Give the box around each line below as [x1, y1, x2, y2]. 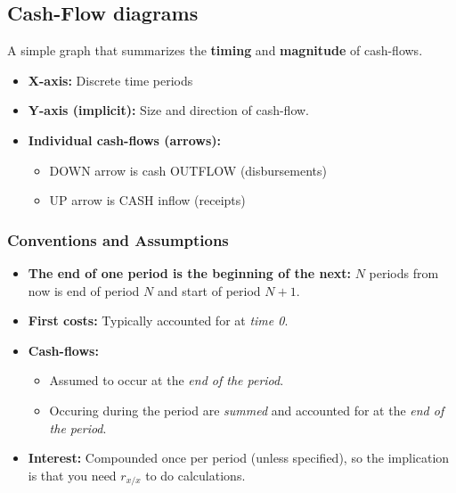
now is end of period [28, 281, 140, 300]
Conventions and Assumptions [7, 228, 229, 251]
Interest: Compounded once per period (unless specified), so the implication [28, 448, 450, 467]
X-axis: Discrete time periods [28, 70, 193, 89]
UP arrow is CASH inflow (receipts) [49, 191, 246, 210]
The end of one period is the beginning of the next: [28, 263, 352, 282]
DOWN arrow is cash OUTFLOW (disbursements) [49, 160, 327, 179]
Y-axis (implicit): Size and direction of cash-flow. [28, 101, 310, 119]
